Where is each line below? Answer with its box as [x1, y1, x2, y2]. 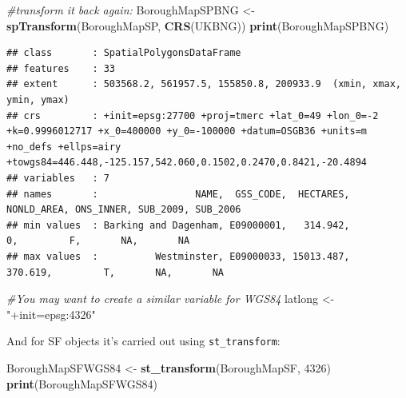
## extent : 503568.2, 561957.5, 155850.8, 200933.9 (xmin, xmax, [6, 78, 401, 90]
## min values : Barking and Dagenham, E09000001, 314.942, [6, 219, 350, 231]
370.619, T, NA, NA [6, 266, 225, 278]
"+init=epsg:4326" [6, 305, 96, 322]
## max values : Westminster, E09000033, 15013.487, [6, 250, 350, 262]
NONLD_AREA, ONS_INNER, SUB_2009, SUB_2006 [6, 204, 241, 216]
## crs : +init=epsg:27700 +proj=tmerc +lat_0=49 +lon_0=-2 [6, 109, 379, 121]
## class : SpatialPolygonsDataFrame [6, 47, 241, 59]
